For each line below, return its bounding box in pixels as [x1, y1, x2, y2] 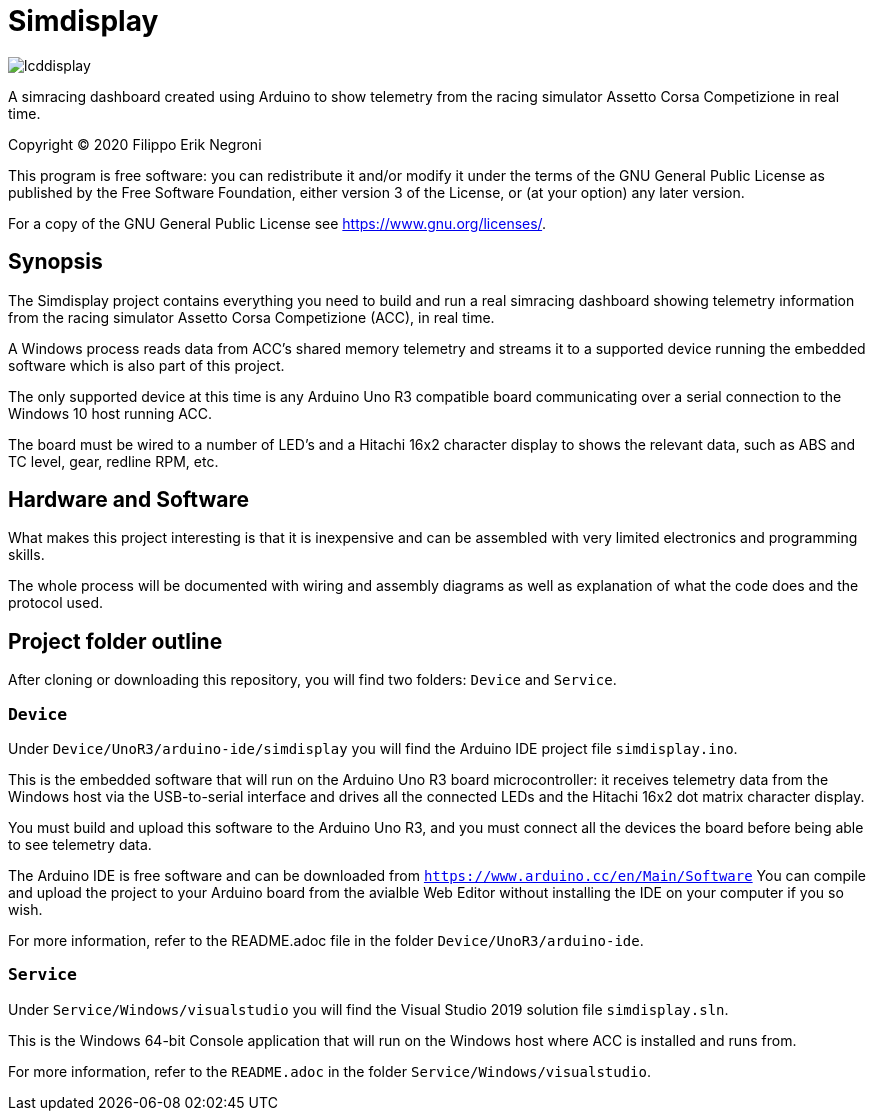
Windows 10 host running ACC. [8, 404, 212, 422]
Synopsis [8, 249, 103, 275]
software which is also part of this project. [8, 356, 285, 374]
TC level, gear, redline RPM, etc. [8, 452, 219, 470]
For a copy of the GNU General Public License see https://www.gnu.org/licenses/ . [8, 214, 547, 232]
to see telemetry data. [8, 836, 152, 854]
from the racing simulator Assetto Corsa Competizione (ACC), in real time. [8, 308, 495, 326]
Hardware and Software [8, 487, 249, 513]
